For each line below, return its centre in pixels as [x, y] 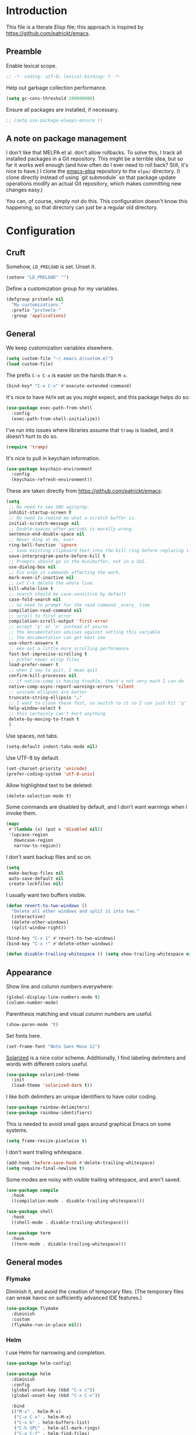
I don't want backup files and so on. [49, 857]
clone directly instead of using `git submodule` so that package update [91, 177]
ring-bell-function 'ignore [43, 545]
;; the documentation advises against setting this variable [84, 632]
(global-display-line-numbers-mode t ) [53, 997]
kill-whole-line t [31, 589]
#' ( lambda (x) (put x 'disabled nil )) [56, 829]
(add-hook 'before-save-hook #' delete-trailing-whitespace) [81, 1163]
